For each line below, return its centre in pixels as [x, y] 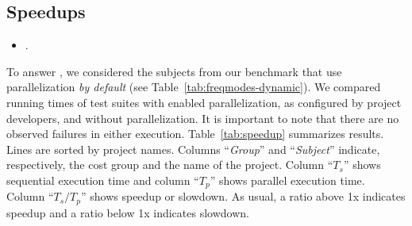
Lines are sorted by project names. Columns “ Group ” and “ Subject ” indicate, [193, 149]
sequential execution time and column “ [103, 180]
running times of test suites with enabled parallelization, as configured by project [204, 102]
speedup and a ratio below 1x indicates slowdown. [128, 212]
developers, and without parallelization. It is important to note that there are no [203, 118]
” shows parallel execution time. [287, 180]
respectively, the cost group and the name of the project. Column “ [170, 165]
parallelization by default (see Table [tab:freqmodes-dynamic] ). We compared [194, 87]
